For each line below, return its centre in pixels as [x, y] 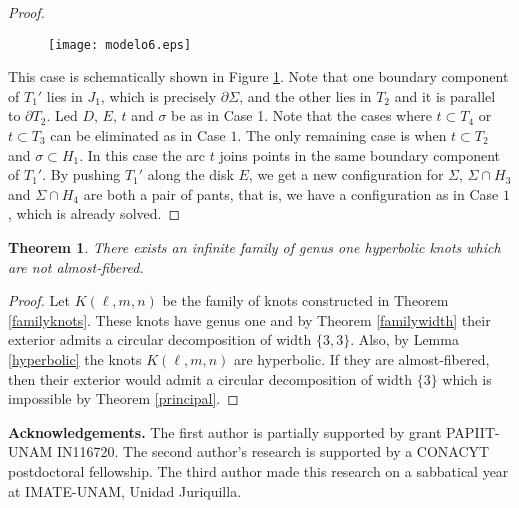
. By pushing [81, 174]
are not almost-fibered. [76, 266]
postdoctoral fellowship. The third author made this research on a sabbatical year [258, 470]
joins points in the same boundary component [360, 154]
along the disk [190, 174]
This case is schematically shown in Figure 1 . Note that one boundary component [258, 76]
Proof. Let [39, 300]
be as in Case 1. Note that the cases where [301, 115]
